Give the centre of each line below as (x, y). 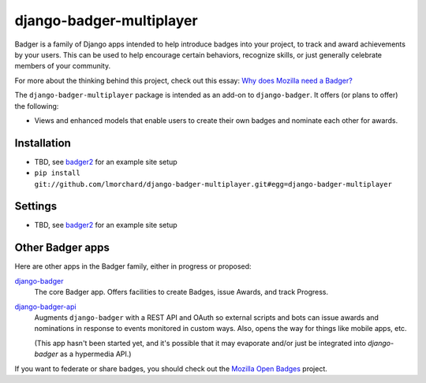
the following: (37, 106)
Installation (43, 143)
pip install (57, 173)
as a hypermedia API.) (95, 354)
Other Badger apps (62, 248)
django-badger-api (45, 307)
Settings (36, 206)
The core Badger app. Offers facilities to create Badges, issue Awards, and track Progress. (181, 292)
